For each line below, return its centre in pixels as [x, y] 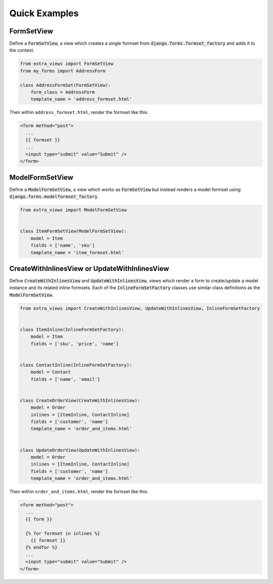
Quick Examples [44, 13]
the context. [22, 50]
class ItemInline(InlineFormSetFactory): [72, 329]
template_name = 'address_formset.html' [81, 99]
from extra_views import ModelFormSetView [73, 210]
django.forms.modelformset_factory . [54, 197]
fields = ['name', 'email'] [65, 379]
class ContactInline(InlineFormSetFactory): [76, 365]
